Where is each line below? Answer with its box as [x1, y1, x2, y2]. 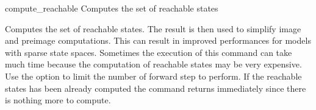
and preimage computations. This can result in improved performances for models [5, 34, 311, 47]
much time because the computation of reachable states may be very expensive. [5, 58, 302, 70]
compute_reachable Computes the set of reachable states [5, 2, 218, 14]
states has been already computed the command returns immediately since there [5, 81, 306, 94]
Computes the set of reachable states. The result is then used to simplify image [5, 22, 301, 35]
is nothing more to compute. [5, 94, 111, 106]
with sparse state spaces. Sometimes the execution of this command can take [5, 46, 292, 58]
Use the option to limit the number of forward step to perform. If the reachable [5, 69, 302, 82]
